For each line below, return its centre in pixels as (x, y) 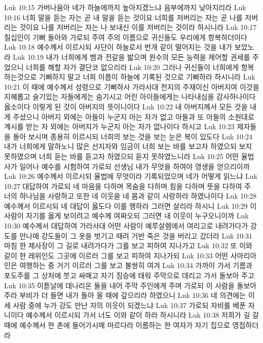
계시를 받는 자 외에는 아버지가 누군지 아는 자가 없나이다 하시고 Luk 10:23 (119, 126)
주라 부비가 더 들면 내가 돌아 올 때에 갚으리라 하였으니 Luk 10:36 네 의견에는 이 (129, 295)
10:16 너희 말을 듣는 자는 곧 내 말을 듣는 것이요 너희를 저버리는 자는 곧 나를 (123, 17)
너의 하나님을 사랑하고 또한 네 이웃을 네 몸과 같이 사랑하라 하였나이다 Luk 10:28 (130, 196)
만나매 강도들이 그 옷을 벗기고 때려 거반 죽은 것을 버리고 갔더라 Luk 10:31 (136, 235)
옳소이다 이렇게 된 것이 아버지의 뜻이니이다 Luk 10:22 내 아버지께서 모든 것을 (126, 106)
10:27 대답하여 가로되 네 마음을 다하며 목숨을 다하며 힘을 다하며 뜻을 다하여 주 (128, 186)
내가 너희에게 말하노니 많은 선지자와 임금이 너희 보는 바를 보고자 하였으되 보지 (128, 146)
